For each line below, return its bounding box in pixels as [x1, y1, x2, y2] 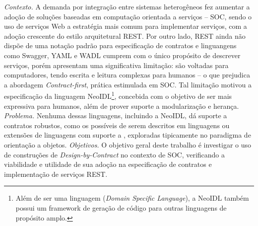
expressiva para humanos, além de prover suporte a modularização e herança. [4, 100, 239, 111]
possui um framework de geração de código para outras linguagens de [15, 202, 227, 213]
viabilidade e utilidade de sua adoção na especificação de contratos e [4, 159, 212, 169]
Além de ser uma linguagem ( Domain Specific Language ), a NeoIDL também [15, 193, 249, 203]
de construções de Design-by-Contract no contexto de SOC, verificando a [4, 149, 225, 159]
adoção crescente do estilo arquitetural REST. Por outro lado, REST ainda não [4, 30, 246, 41]
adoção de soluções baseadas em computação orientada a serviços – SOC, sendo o [4, 11, 252, 21]
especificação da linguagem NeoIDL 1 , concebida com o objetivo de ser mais [4, 89, 232, 101]
